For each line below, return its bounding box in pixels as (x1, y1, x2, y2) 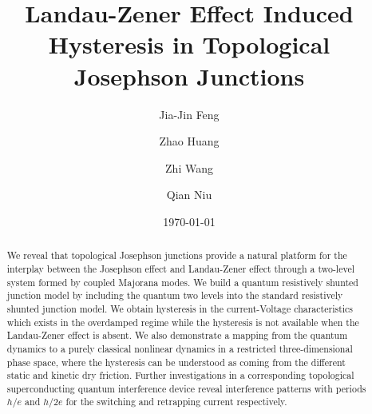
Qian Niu (166, 186, 212, 203)
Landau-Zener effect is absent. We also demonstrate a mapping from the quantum (6, 328, 348, 342)
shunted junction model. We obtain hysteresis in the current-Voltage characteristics (6, 301, 354, 315)
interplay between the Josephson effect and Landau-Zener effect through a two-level (6, 261, 354, 275)
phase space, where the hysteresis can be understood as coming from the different (6, 355, 346, 368)
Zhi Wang (165, 159, 213, 176)
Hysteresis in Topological (48, 28, 330, 61)
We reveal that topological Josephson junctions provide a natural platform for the (6, 249, 347, 262)
